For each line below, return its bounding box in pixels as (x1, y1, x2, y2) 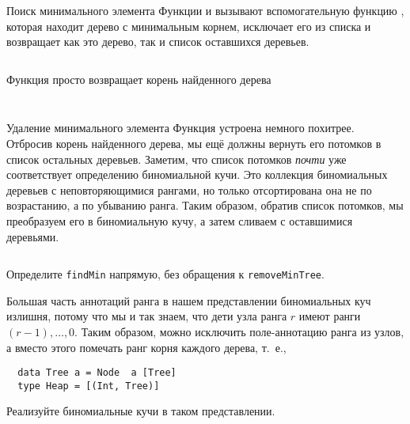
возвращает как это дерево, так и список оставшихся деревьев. (6, 33, 309, 50)
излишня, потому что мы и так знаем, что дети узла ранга (6, 308, 287, 324)
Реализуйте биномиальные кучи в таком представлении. (6, 403, 275, 419)
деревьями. (6, 228, 59, 244)
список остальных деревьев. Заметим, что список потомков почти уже (6, 150, 347, 167)
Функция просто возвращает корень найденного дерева (6, 70, 271, 87)
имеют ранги (298, 308, 361, 324)
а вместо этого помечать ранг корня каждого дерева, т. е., (6, 339, 287, 355)
